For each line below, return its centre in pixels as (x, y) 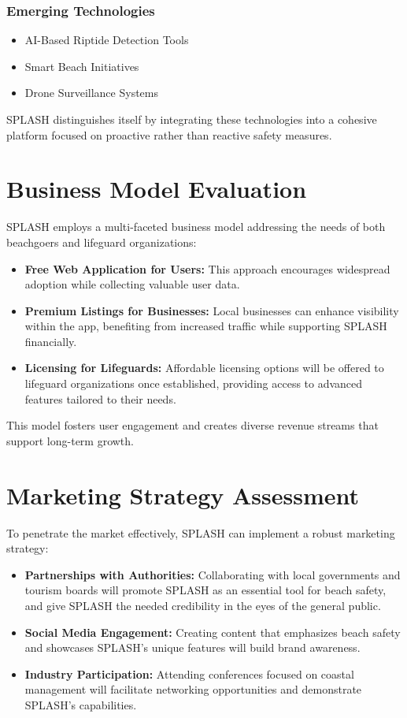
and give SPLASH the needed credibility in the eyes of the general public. (203, 605)
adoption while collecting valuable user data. (132, 284)
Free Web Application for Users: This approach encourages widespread (207, 268)
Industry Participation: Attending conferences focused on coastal (189, 673)
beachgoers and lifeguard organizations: (102, 242)
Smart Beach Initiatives (82, 66)
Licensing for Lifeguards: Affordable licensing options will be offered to (204, 368)
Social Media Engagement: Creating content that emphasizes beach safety (213, 632)
